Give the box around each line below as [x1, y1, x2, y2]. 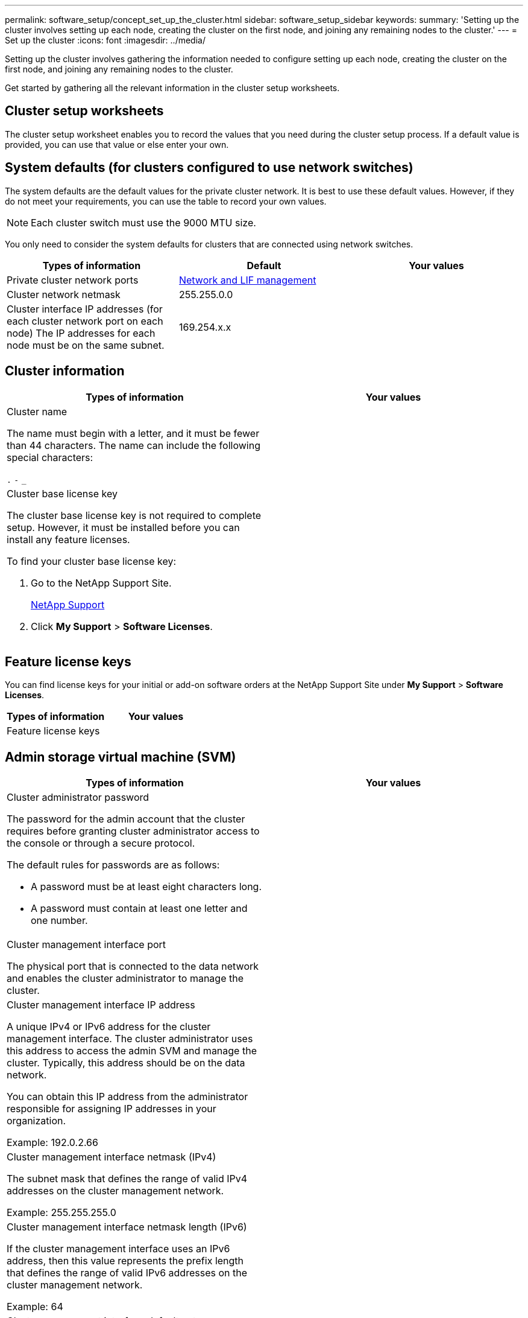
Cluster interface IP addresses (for [7, 302, 163, 315]
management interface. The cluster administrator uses [7, 1033, 253, 1045]
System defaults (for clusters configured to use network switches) [5, 160, 413, 176]
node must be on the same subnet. [7, 339, 165, 351]
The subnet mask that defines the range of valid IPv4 [7, 1173, 248, 1185]
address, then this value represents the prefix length [7, 1255, 244, 1267]
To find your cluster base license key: [7, 555, 177, 567]
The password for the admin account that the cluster [7, 813, 245, 826]
